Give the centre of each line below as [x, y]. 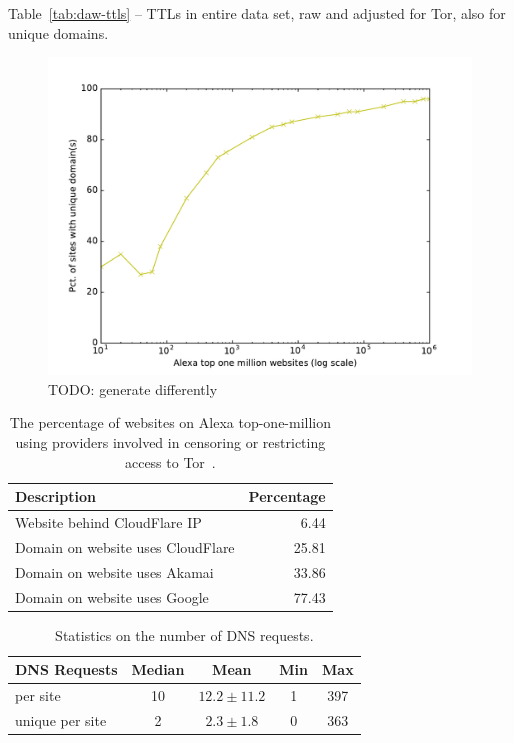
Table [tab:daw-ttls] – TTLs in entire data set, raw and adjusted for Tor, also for [257, 13]
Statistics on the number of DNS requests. [184, 634]
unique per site [61, 719]
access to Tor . [170, 461]
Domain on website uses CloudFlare [125, 546]
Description [56, 496]
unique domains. [58, 32]
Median [158, 669]
